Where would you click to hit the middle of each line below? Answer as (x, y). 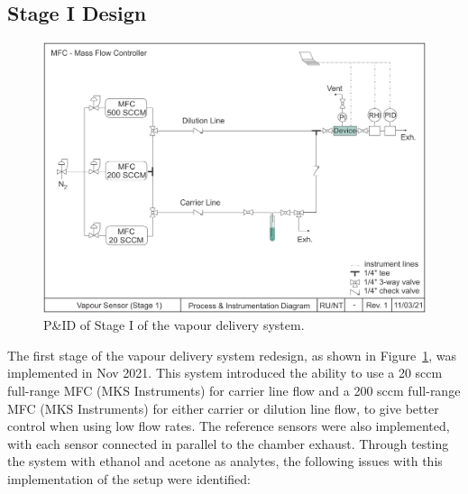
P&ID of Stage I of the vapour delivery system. (174, 325)
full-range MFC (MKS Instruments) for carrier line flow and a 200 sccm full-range (234, 390)
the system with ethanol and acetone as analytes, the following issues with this (225, 461)
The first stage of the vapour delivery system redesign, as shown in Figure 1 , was (232, 355)
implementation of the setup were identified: (129, 478)
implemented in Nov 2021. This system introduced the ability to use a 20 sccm (225, 373)
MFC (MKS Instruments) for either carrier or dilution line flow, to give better (223, 408)
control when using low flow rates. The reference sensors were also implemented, (229, 426)
